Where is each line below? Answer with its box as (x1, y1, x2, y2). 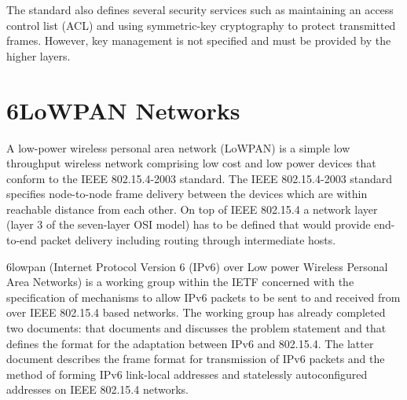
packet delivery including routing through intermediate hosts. (40, 232, 336, 248)
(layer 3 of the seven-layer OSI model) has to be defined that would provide (6, 216, 371, 233)
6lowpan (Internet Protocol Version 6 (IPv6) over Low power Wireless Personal (6, 258, 388, 274)
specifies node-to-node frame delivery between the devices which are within (6, 185, 368, 202)
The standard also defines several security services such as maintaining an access (6, 2, 394, 17)
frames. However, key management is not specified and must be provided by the (6, 32, 391, 49)
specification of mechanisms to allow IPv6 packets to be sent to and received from (6, 288, 401, 305)
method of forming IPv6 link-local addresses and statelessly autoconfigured (6, 365, 368, 382)
